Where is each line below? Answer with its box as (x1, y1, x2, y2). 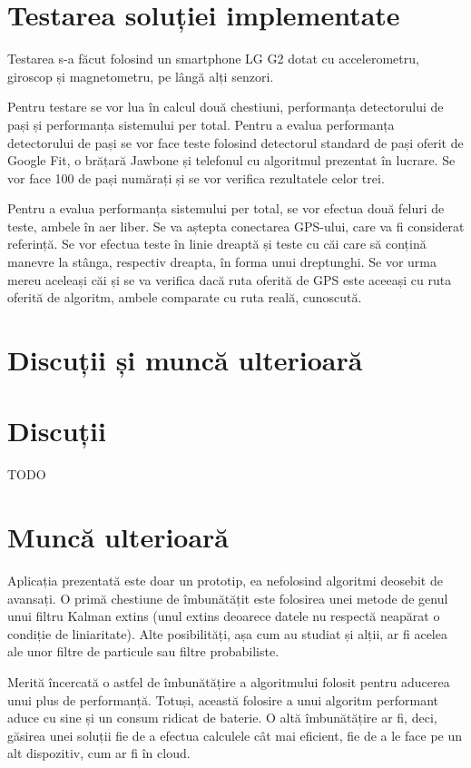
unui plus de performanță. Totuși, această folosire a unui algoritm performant (7, 690, 439, 709)
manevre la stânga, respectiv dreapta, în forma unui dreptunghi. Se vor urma (7, 252, 437, 271)
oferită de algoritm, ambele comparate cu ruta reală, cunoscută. (7, 288, 362, 307)
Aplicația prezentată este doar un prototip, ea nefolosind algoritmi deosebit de (7, 571, 443, 590)
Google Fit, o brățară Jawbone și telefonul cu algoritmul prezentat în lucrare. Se (7, 151, 456, 170)
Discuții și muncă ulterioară (7, 341, 363, 379)
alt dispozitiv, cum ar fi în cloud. (7, 743, 191, 763)
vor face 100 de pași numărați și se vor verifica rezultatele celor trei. (7, 168, 385, 187)
